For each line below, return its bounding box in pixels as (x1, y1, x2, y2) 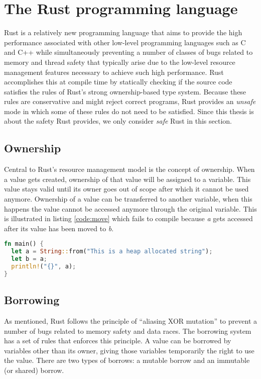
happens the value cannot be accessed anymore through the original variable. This (4, 203, 257, 214)
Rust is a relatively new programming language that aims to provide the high (4, 27, 242, 38)
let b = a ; (11, 255, 47, 263)
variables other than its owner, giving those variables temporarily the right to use (4, 345, 254, 355)
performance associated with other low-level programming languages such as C (4, 37, 246, 47)
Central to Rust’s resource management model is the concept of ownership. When (4, 164, 255, 174)
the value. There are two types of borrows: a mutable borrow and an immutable (4, 355, 250, 365)
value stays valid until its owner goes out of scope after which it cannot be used (4, 183, 249, 194)
